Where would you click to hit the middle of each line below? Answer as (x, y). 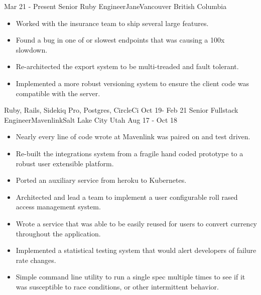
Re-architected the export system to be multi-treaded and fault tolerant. (127, 66)
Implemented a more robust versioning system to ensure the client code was (132, 83)
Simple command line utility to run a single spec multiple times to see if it (130, 277)
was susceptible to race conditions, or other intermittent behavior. (117, 286)
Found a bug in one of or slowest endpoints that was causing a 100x (120, 40)
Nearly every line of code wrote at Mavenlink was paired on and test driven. (133, 136)
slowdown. (32, 49)
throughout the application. (58, 233)
